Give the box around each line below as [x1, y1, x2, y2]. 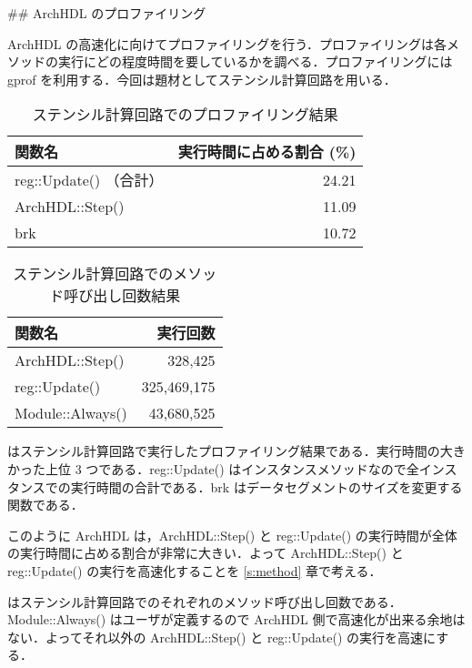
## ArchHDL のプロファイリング [7, 4, 206, 22]
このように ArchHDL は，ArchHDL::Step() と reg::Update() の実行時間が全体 [7, 525, 457, 544]
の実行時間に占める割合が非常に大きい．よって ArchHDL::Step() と [7, 543, 404, 562]
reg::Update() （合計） [15, 169, 164, 191]
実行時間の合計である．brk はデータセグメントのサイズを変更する [70, 477, 463, 496]
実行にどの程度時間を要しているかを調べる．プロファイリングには [57, 52, 453, 71]
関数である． [7, 495, 84, 514]
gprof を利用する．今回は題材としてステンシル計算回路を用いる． [7, 69, 397, 88]
